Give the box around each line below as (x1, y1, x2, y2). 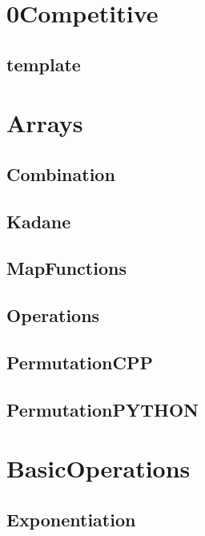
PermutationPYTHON (6, 397, 199, 421)
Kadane (6, 208, 71, 233)
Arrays (6, 107, 83, 139)
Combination (6, 161, 115, 186)
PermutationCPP (6, 350, 153, 375)
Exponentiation (6, 506, 136, 531)
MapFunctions (6, 256, 127, 280)
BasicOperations (6, 452, 191, 485)
